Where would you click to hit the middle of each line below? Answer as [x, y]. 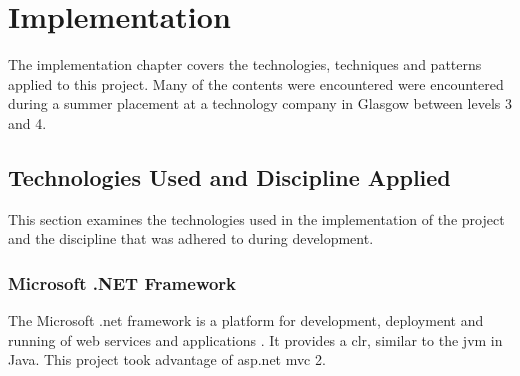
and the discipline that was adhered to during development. [191, 238]
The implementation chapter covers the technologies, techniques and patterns [245, 64]
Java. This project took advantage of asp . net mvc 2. [167, 359]
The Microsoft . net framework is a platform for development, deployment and [246, 320]
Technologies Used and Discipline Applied [229, 176]
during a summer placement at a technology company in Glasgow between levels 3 [260, 103]
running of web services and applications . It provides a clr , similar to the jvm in [255, 339]
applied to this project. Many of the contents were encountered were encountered [256, 83]
